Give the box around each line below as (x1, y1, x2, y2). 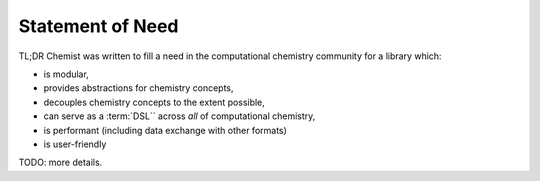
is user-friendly (43, 138, 107, 150)
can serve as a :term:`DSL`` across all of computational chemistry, (43, 110, 316, 122)
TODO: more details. (18, 156, 103, 169)
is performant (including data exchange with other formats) (43, 124, 287, 136)
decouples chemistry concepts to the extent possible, (43, 96, 265, 108)
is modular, (43, 68, 89, 80)
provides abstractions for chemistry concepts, (43, 82, 234, 94)
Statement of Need (18, 15, 179, 37)
